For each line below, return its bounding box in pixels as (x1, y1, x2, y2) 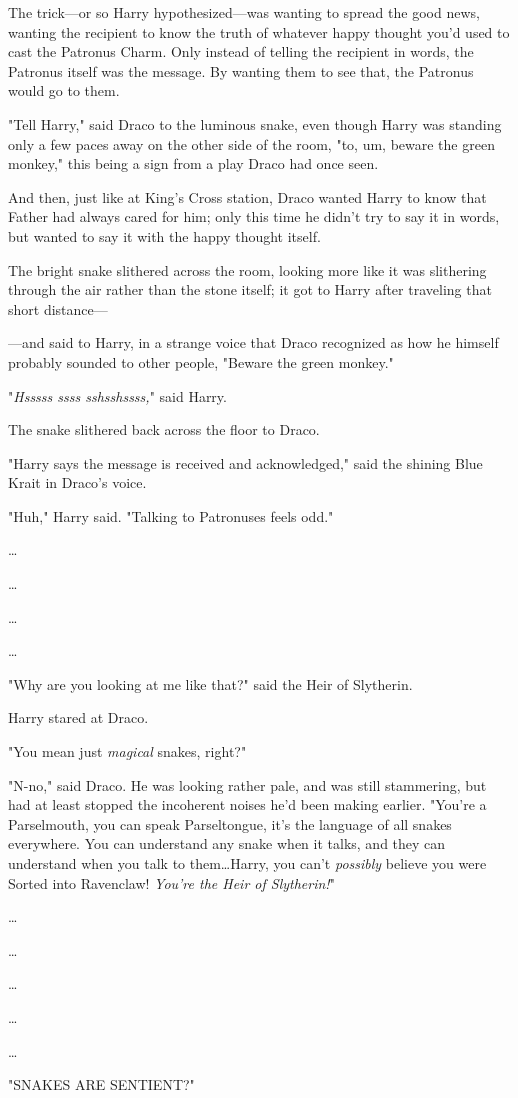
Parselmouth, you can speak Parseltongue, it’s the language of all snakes (8, 813, 452, 834)
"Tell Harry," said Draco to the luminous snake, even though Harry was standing (8, 113, 502, 134)
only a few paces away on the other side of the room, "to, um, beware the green (8, 133, 495, 154)
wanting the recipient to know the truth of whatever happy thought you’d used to (8, 21, 510, 42)
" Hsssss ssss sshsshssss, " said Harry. (8, 385, 227, 406)
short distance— (8, 298, 108, 319)
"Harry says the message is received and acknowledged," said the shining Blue (8, 452, 483, 473)
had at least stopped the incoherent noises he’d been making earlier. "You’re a (8, 794, 487, 815)
